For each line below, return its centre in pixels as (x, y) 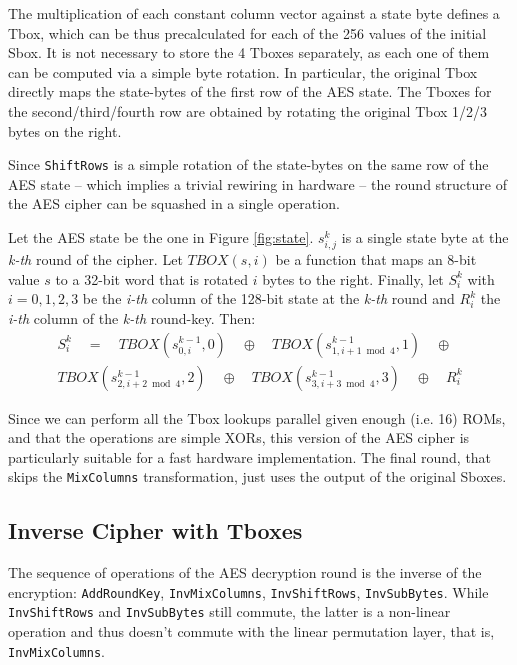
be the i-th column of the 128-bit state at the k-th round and (268, 298)
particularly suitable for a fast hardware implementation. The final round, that (250, 456)
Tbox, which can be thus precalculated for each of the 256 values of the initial (247, 32)
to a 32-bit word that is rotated (152, 278)
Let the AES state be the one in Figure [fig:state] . (161, 237)
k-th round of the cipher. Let (95, 259)
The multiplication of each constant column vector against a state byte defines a (254, 13)
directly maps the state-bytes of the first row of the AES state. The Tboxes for (250, 91)
